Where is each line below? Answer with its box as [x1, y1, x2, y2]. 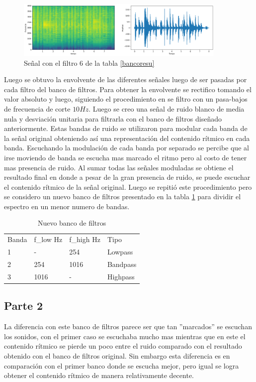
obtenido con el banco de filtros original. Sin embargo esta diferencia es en [4, 350, 230, 361]
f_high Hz [69, 234, 100, 245]
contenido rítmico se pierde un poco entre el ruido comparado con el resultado [4, 341, 242, 351]
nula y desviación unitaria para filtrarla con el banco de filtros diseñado [4, 113, 222, 124]
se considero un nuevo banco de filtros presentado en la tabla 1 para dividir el [4, 191, 241, 202]
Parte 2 [4, 298, 43, 313]
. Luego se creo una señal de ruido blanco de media [88, 103, 245, 114]
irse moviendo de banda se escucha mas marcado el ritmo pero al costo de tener [4, 152, 247, 162]
